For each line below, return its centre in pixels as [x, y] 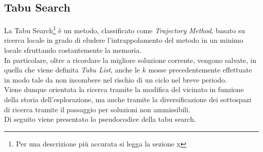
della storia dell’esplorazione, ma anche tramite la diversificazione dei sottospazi [128, 99]
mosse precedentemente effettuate [200, 70]
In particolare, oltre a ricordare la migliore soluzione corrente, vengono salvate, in [130, 60]
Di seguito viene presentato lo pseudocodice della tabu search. [100, 119]
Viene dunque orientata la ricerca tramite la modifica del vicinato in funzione [124, 89]
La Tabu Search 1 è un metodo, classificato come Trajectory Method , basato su [125, 29]
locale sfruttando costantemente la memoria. [73, 50]
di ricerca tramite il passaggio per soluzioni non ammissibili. [97, 109]
